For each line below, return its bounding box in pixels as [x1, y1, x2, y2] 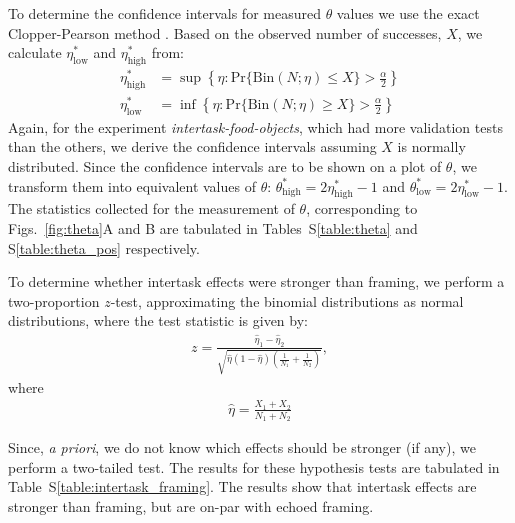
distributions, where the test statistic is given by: [8, 310, 308, 331]
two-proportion [8, 290, 100, 311]
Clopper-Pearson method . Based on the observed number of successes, [8, 22, 442, 43]
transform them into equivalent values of [8, 175, 256, 196]
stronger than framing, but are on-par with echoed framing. [8, 495, 374, 516]
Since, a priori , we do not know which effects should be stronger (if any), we [8, 437, 476, 458]
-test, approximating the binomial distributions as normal [110, 290, 464, 311]
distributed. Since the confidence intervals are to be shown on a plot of [8, 155, 442, 176]
